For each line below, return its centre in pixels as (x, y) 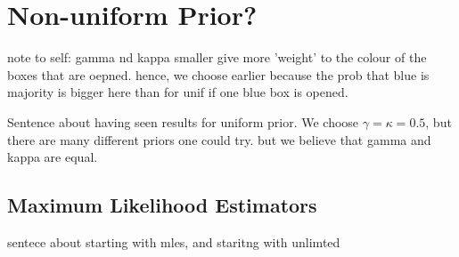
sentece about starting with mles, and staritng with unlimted (174, 241)
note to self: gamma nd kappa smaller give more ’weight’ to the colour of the (217, 57)
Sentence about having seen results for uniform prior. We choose (183, 121)
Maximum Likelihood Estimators (162, 205)
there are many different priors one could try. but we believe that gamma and (219, 139)
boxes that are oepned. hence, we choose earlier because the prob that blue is (218, 74)
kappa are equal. (53, 157)
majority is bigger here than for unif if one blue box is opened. (178, 92)
